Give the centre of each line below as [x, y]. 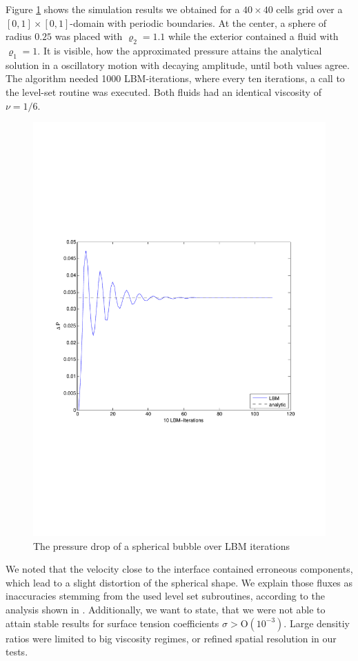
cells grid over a [309, 9]
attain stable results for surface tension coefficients [112, 623]
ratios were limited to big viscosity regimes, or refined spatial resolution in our [171, 638]
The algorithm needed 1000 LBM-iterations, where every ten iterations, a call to [175, 78]
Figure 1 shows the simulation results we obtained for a [123, 9]
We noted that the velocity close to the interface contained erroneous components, [179, 569]
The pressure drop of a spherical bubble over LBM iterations [161, 545]
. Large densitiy [317, 623]
